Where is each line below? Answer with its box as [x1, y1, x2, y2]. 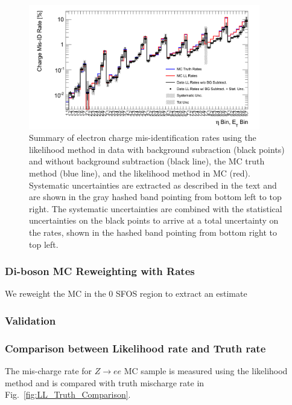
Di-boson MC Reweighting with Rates [5, 264, 195, 279]
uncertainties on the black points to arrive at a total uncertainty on [29, 214, 279, 227]
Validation [5, 313, 56, 328]
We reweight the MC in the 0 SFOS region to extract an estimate [5, 287, 247, 300]
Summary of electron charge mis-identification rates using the [29, 131, 256, 144]
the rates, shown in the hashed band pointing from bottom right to [29, 226, 278, 239]
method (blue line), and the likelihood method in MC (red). [29, 167, 250, 180]
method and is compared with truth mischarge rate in [5, 376, 205, 389]
